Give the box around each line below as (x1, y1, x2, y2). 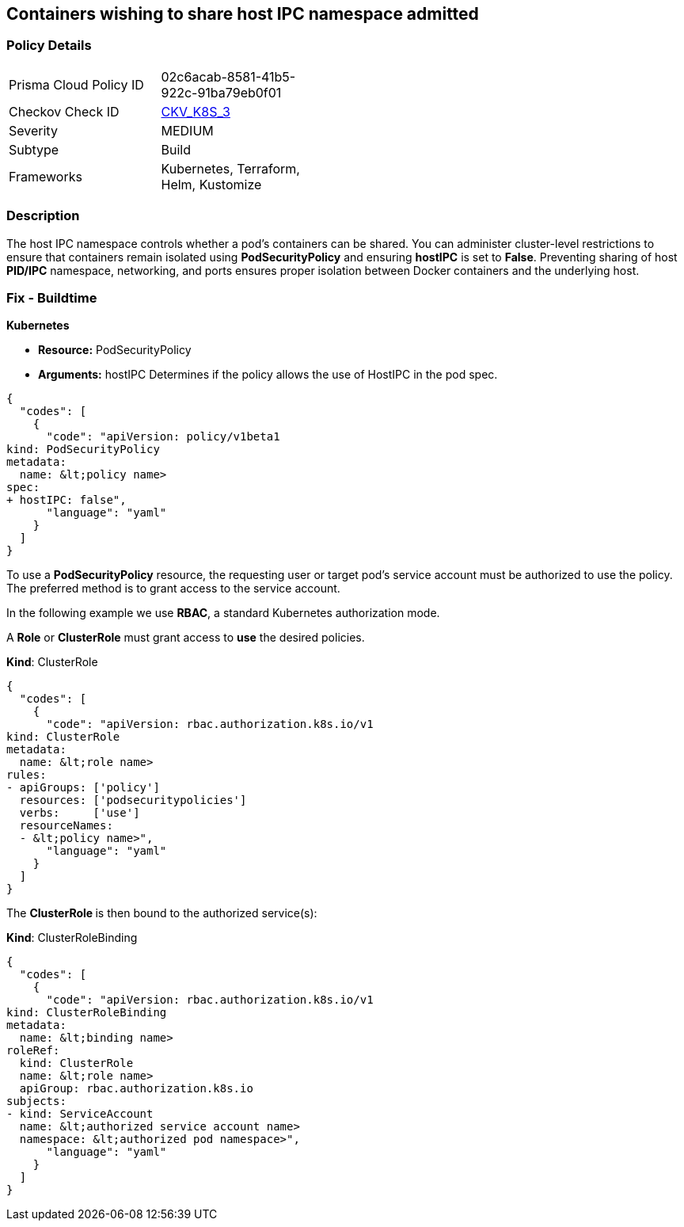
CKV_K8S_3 (161, 103, 230, 120)
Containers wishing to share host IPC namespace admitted (6, 4, 479, 24)
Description (6, 208, 80, 224)
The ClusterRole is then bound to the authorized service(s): (6, 906, 317, 920)
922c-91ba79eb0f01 (161, 84, 282, 101)
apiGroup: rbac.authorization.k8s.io (19, 1082, 253, 1096)
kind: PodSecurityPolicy (6, 443, 160, 456)
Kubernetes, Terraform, (161, 160, 300, 177)
